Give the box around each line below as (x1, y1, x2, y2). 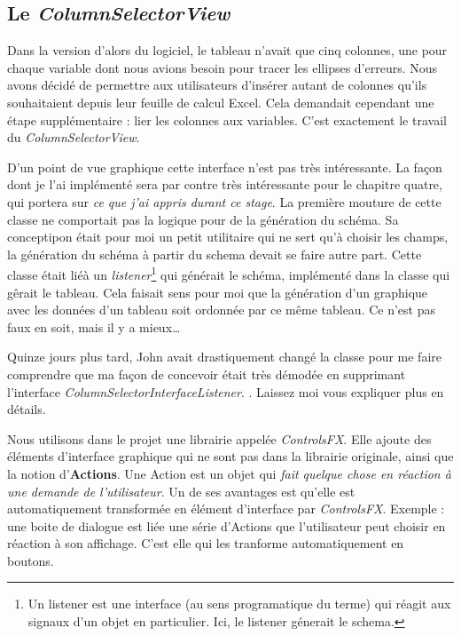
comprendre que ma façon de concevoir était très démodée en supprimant (7, 364, 406, 383)
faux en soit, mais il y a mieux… (7, 317, 181, 336)
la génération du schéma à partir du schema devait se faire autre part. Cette (7, 244, 422, 263)
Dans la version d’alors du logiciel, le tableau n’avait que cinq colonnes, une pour (7, 41, 448, 60)
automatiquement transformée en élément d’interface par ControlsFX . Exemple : (7, 499, 445, 518)
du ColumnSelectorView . (7, 128, 140, 147)
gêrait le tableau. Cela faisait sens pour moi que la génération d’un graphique (7, 282, 428, 301)
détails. (7, 400, 46, 418)
